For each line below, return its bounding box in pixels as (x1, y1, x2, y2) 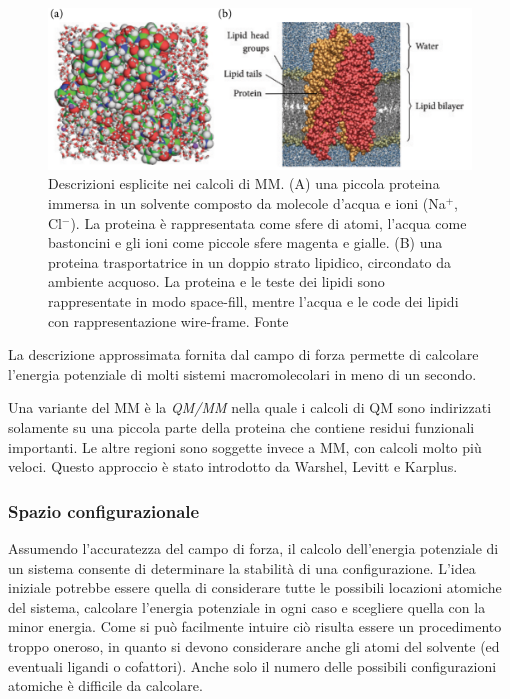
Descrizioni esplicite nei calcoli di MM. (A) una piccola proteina (48, 173, 440, 194)
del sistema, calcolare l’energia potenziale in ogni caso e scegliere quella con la (8, 596, 486, 617)
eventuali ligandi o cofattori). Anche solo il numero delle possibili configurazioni (8, 655, 497, 676)
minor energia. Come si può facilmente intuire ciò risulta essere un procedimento (8, 616, 502, 637)
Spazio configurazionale (8, 498, 200, 523)
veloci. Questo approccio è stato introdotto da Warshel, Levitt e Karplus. (8, 456, 458, 477)
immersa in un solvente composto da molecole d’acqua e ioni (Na (48, 193, 446, 214)
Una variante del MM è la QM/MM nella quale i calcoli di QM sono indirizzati (8, 397, 492, 418)
